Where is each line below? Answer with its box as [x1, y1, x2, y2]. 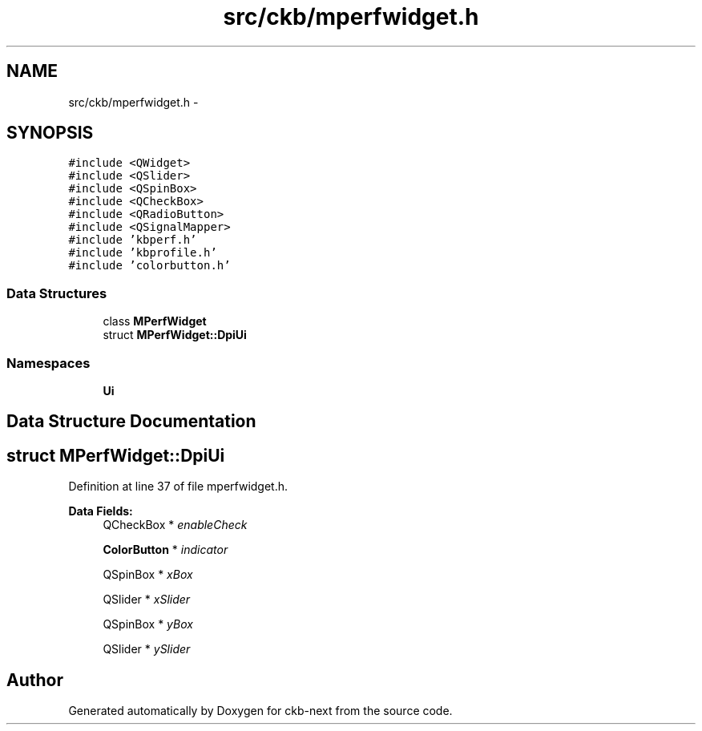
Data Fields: [68, 504, 133, 519]
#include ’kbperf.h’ [68, 233, 197, 247]
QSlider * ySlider [103, 642, 191, 656]
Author [6, 669, 63, 690]
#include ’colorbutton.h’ [68, 259, 231, 273]
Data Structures [6, 285, 107, 301]
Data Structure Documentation [6, 411, 256, 432]
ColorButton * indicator [103, 543, 228, 557]
